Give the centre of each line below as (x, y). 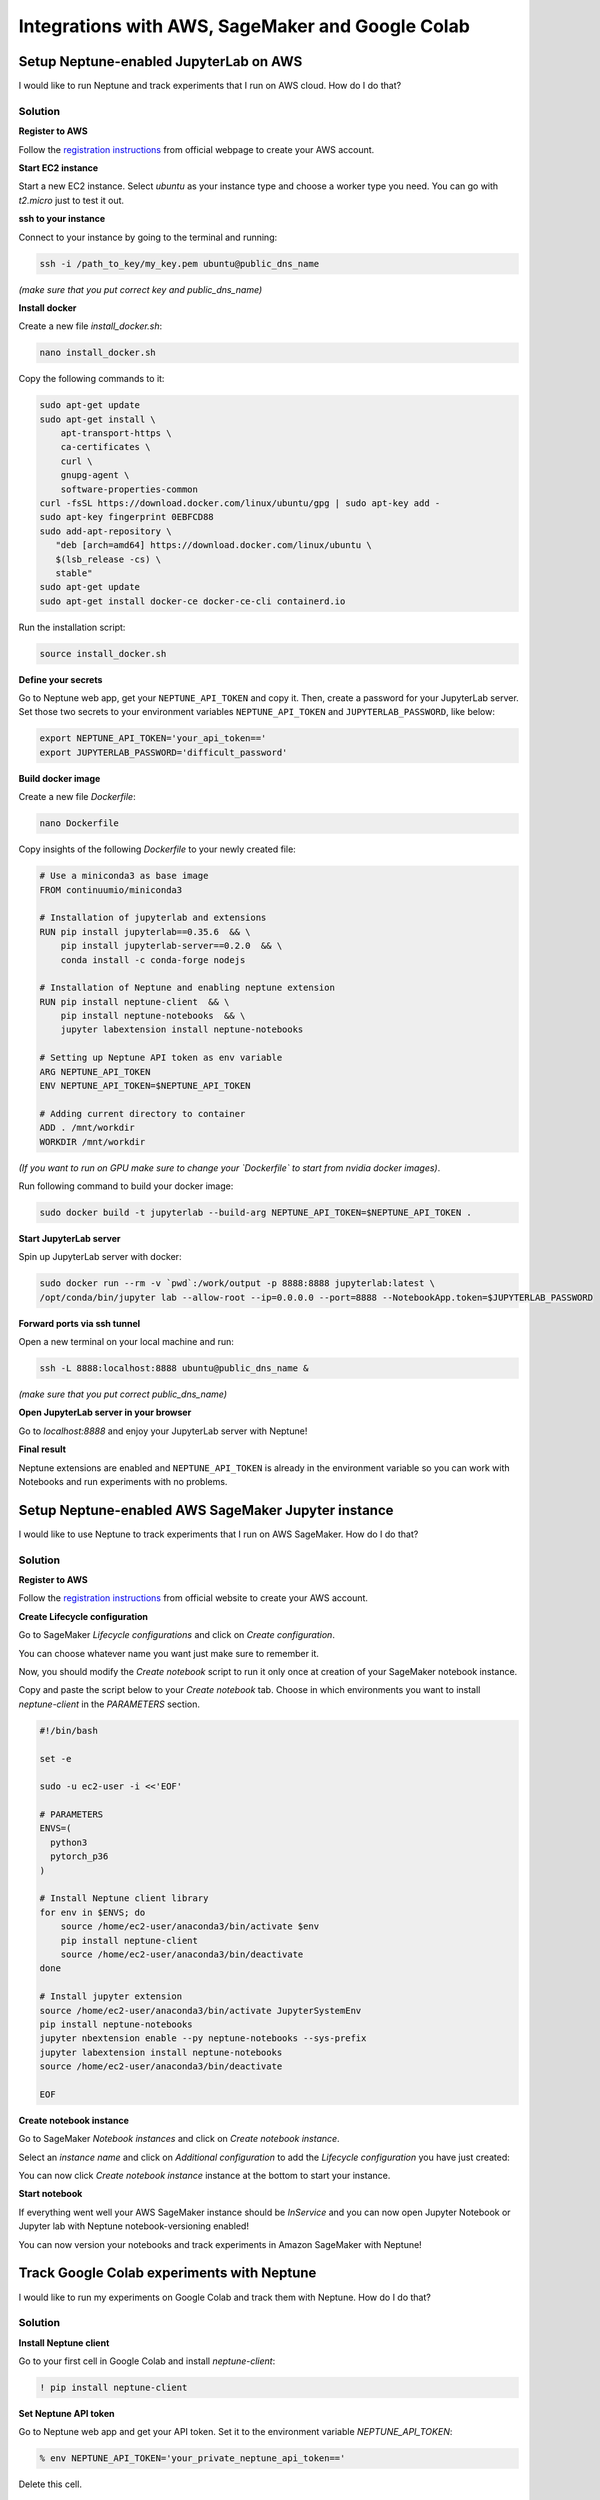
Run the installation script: (72, 627)
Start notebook (50, 2194)
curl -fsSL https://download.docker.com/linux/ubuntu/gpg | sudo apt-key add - (240, 503)
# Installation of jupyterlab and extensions (153, 918)
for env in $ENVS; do (92, 1912)
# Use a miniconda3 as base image (124, 876)
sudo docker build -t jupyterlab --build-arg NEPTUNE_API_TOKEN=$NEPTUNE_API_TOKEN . (255, 1212)
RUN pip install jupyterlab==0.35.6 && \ (145, 931)
